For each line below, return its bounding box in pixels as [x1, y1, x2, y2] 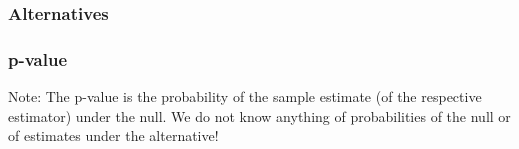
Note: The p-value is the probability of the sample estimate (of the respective [8, 86, 482, 107]
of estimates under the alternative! [8, 125, 219, 146]
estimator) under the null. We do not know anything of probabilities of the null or [8, 105, 511, 126]
